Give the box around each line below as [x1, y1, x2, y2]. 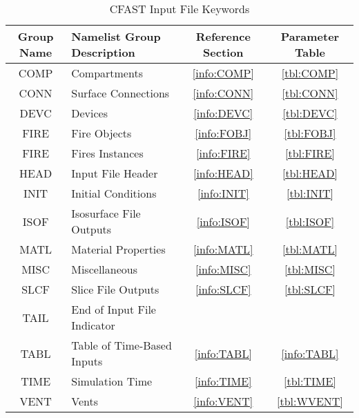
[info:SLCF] [195, 281, 251, 297]
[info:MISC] [195, 261, 251, 277]
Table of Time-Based [71, 337, 172, 353]
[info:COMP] [192, 65, 254, 81]
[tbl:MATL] [282, 241, 338, 257]
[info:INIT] [197, 185, 249, 201]
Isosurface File [71, 205, 141, 221]
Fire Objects [71, 125, 132, 141]
